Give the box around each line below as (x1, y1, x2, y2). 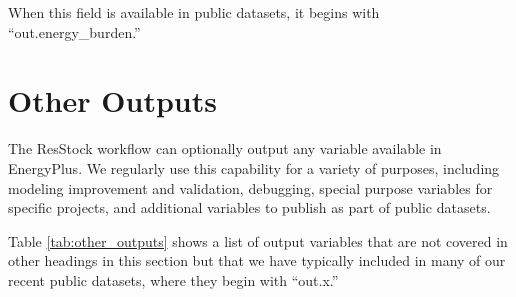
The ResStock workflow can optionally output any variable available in (8, 138, 442, 159)
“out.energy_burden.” (8, 21, 141, 42)
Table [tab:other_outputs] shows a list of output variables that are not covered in (8, 230, 508, 251)
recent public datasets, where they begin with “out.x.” (8, 269, 339, 290)
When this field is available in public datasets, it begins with (8, 2, 380, 22)
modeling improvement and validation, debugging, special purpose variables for (8, 177, 493, 198)
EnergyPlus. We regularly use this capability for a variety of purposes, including (8, 157, 500, 178)
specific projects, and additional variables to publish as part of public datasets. (8, 197, 491, 218)
